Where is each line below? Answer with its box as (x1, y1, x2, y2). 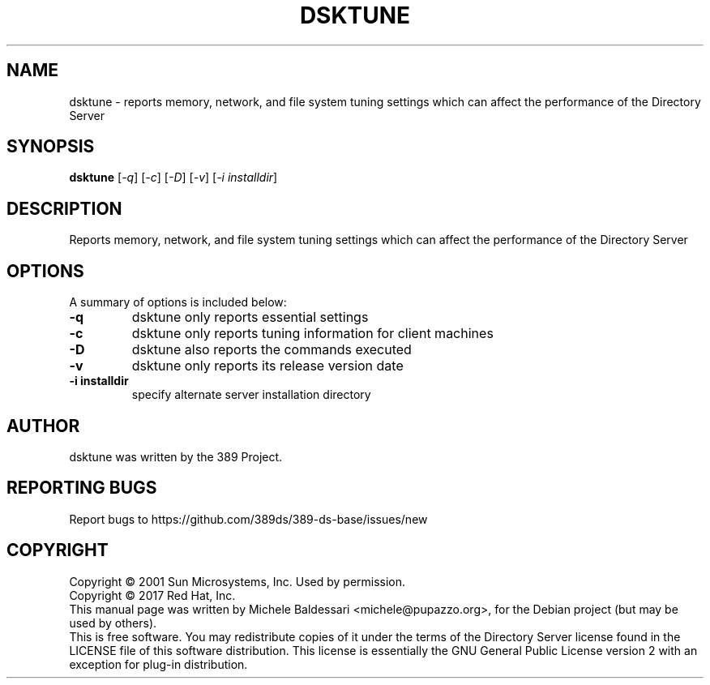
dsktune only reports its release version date (131, 357, 404, 375)
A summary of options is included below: (69, 295, 287, 310)
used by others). (69, 615, 157, 630)
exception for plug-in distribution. (69, 657, 248, 671)
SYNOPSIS (6, 136, 95, 157)
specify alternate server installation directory (131, 387, 371, 402)
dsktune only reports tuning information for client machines (131, 325, 494, 342)
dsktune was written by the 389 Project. (69, 449, 283, 464)
